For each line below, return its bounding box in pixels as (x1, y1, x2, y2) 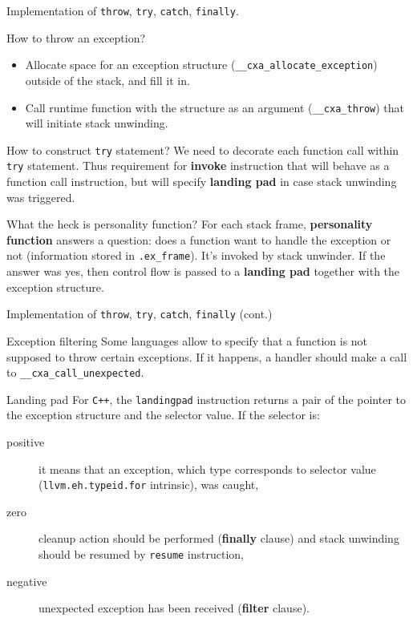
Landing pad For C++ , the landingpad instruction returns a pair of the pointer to (6, 390, 406, 407)
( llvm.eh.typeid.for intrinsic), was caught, (38, 476, 259, 493)
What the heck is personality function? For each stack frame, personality (6, 216, 373, 232)
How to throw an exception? (6, 29, 146, 46)
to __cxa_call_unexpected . (6, 364, 144, 381)
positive (6, 434, 45, 450)
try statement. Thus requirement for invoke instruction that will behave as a (6, 157, 390, 174)
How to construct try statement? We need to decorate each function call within (6, 141, 399, 158)
